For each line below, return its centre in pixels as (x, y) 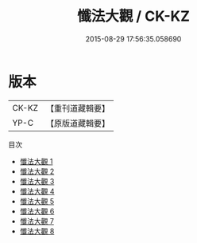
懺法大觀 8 (37, 231)
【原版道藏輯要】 (77, 123)
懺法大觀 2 (37, 171)
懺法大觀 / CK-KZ (133, 16)
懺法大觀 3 (37, 181)
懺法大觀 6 (37, 211)
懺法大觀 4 (37, 191)
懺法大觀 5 (37, 201)
